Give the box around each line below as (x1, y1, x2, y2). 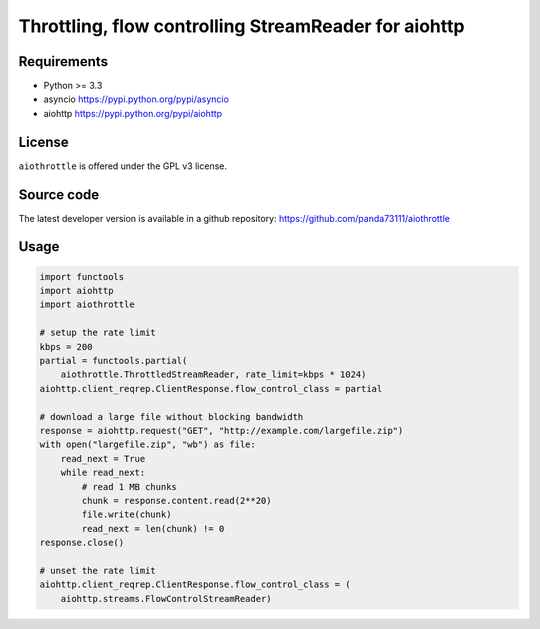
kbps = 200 (39, 341, 93, 352)
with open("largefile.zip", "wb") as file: (39, 439, 257, 450)
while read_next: (60, 467, 146, 479)
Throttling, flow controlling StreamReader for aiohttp (18, 15, 465, 37)
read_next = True (60, 453, 146, 464)
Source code (18, 186, 100, 203)
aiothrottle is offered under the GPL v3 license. (18, 160, 227, 172)
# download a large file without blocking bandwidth (39, 411, 304, 422)
